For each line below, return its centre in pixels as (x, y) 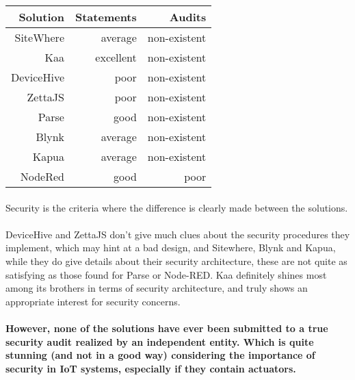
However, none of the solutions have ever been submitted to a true (167, 328)
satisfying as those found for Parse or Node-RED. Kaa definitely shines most (166, 274)
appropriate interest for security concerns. (93, 301)
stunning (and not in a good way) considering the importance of (160, 355)
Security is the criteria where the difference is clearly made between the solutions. (177, 207)
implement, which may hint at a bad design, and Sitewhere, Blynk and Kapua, (171, 248)
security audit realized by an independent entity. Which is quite (160, 341)
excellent (116, 57)
